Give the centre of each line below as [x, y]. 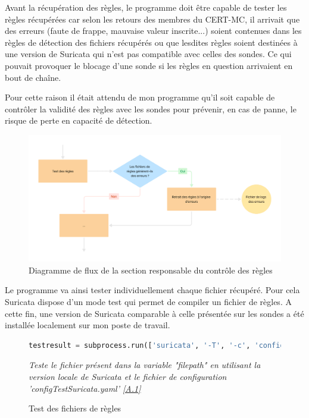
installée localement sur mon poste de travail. [88, 325]
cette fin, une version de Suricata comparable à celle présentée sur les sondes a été [154, 313]
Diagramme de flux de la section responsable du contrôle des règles [151, 270]
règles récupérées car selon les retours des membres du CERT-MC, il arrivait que [152, 19]
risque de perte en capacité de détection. [79, 120]
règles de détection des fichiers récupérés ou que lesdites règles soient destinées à [151, 42]
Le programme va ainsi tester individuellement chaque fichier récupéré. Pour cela [152, 290]
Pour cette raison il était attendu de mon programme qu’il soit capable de [140, 97]
